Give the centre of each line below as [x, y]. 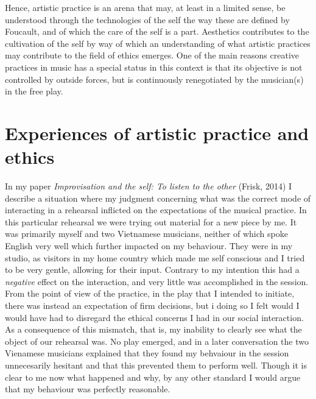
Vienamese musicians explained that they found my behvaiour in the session [147, 353]
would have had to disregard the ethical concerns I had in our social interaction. [154, 317]
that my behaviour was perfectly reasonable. [88, 389]
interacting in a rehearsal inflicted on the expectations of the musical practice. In [156, 210]
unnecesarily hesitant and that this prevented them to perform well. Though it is [156, 365]
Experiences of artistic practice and [157, 132]
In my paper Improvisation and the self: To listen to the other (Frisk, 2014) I [149, 186]
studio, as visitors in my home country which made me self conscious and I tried [155, 257]
